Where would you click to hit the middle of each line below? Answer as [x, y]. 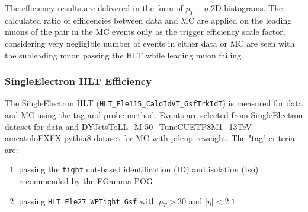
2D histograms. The [247, 8]
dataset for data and [42, 126]
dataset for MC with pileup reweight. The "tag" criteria [194, 138]
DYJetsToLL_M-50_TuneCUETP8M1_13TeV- [168, 126]
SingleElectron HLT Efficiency [78, 81]
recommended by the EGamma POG [86, 181]
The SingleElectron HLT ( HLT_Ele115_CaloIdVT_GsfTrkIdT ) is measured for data [154, 103]
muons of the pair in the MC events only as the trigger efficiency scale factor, [145, 32]
